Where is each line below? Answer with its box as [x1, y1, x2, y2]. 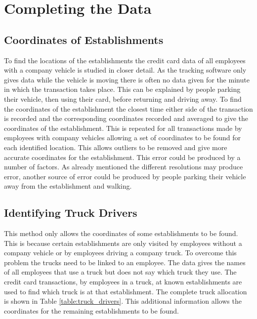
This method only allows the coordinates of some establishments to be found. [4, 228, 238, 239]
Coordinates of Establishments [4, 32, 164, 47]
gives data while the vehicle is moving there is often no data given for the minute [4, 74, 250, 84]
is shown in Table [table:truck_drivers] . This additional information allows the [4, 296, 242, 306]
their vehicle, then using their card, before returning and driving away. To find [4, 93, 242, 104]
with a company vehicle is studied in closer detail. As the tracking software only [4, 65, 247, 75]
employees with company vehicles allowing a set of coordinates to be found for [4, 132, 241, 143]
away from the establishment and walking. [4, 181, 132, 191]
